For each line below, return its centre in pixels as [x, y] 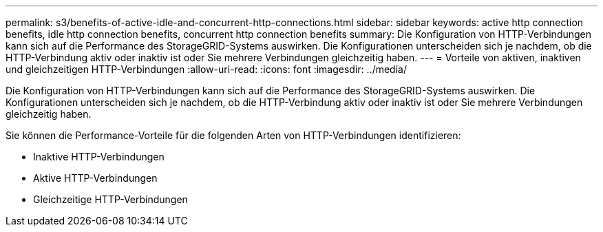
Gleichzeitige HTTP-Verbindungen [110, 199]
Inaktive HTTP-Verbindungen [99, 157]
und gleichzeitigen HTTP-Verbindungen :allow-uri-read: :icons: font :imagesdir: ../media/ [206, 69]
